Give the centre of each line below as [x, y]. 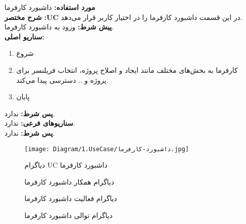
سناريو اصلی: [25, 36]
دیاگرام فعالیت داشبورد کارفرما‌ [71, 198]
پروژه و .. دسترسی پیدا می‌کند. [62, 80]
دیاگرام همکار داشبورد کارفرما [69, 181]
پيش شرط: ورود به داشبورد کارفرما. [59, 27]
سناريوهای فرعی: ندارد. [40, 123]
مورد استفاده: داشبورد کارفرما [50, 7]
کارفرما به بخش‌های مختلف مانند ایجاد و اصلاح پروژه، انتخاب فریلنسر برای [127, 70]
